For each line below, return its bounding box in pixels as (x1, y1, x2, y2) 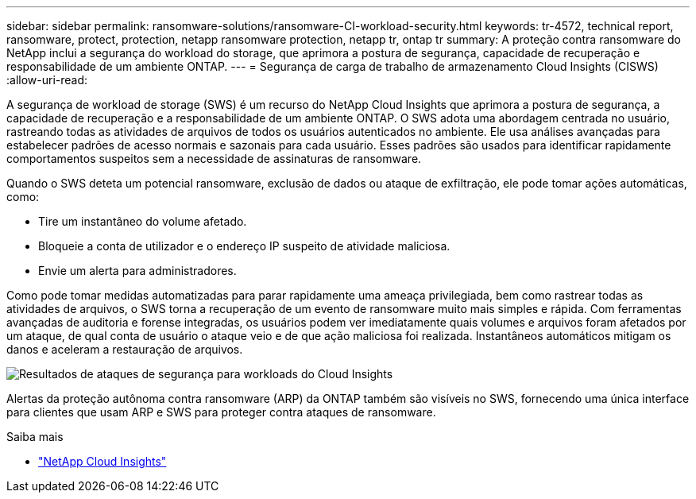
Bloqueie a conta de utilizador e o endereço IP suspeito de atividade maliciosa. (38, 239, 450, 253)
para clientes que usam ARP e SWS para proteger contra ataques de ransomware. (6, 405, 436, 419)
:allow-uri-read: (6, 73, 88, 87)
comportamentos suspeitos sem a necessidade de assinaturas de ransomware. (6, 152, 422, 165)
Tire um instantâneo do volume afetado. (38, 215, 247, 228)
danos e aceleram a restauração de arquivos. (6, 342, 243, 356)
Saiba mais (6, 430, 64, 443)
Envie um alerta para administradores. (38, 264, 237, 277)
